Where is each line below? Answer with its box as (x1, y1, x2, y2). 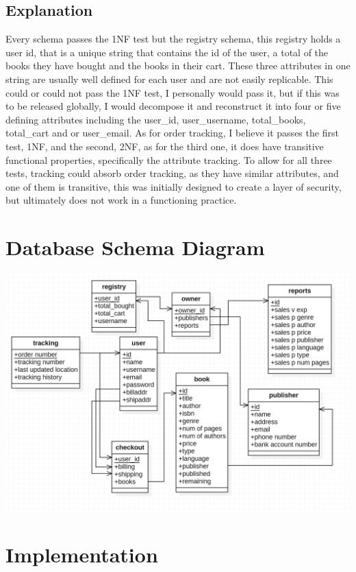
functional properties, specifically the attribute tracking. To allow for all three (5, 152, 332, 167)
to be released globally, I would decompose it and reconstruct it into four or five (5, 99, 341, 113)
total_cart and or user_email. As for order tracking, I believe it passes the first (5, 126, 339, 140)
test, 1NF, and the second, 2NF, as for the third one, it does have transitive (5, 139, 324, 153)
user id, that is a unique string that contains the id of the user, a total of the (5, 45, 329, 59)
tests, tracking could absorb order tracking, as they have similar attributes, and (5, 166, 339, 180)
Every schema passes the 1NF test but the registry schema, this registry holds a (5, 32, 341, 46)
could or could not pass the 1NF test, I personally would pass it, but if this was (5, 85, 340, 99)
